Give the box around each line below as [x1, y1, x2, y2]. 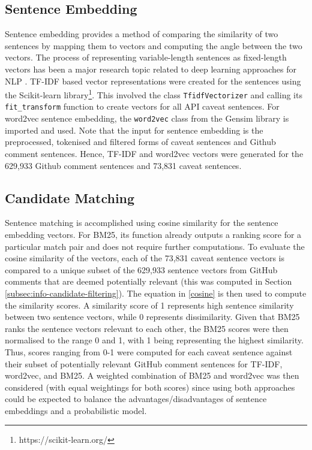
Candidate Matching [5, 188, 135, 207]
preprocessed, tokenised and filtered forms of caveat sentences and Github [5, 135, 276, 148]
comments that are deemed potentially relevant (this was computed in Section [5, 275, 292, 288]
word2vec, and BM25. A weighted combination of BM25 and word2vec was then [5, 369, 299, 382]
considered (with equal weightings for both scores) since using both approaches [5, 380, 295, 393]
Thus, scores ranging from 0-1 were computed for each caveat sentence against [5, 345, 293, 358]
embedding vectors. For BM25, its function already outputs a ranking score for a [5, 228, 302, 240]
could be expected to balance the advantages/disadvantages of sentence [5, 392, 267, 405]
